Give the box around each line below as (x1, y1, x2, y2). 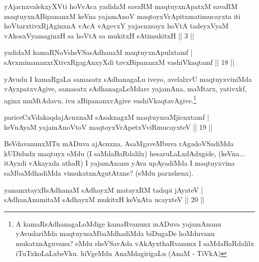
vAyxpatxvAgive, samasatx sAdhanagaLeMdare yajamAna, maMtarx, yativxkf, (4, 83, 247, 94)
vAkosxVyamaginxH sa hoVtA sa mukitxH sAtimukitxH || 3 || (4, 30, 194, 40)
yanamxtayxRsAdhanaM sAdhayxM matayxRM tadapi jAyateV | (4, 184, 203, 195)
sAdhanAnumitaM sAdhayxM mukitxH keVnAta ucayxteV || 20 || (4, 194, 204, 205)
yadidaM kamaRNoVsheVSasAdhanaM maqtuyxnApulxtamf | (4, 47, 193, 57)
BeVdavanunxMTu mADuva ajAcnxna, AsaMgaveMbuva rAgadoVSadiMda (4, 138, 234, 149)
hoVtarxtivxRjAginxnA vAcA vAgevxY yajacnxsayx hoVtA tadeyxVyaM (4, 20, 229, 31)
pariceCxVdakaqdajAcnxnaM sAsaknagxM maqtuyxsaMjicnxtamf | (4, 112, 209, 122)
